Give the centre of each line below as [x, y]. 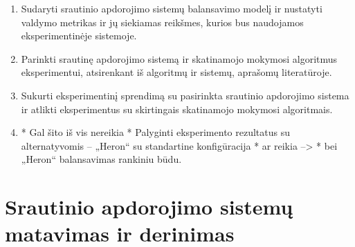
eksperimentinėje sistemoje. [79, 36]
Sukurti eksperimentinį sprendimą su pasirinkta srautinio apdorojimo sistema [185, 95]
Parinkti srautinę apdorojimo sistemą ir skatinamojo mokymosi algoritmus [179, 58]
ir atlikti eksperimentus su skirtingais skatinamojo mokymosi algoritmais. [177, 109]
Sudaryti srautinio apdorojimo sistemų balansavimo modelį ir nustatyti [172, 8]
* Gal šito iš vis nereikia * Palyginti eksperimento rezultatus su [155, 132]
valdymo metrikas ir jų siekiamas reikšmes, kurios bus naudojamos [162, 22]
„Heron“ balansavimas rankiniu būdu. [101, 159]
